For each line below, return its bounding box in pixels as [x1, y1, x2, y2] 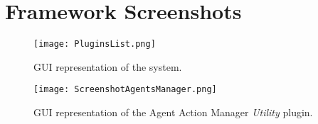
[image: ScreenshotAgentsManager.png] [33, 84, 217, 95]
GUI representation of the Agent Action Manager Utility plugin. [33, 105, 313, 120]
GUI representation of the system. [33, 59, 182, 74]
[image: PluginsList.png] [33, 39, 156, 50]
